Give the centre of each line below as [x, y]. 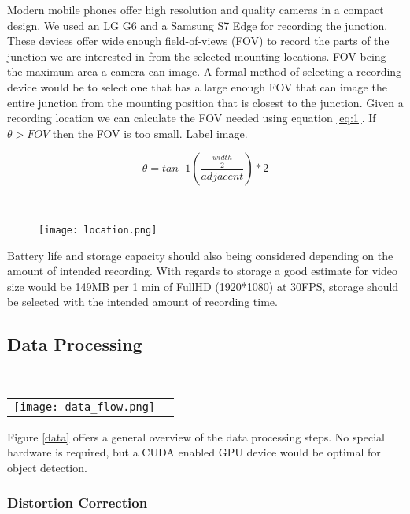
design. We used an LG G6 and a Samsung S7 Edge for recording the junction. [198, 25]
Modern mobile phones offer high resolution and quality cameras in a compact [196, 9]
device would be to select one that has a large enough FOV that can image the [197, 86]
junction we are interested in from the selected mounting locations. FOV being [197, 56]
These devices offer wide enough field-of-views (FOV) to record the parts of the [198, 41]
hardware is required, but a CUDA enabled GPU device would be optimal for [194, 452]
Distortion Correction [78, 503]
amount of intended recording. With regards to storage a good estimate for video [202, 271]
